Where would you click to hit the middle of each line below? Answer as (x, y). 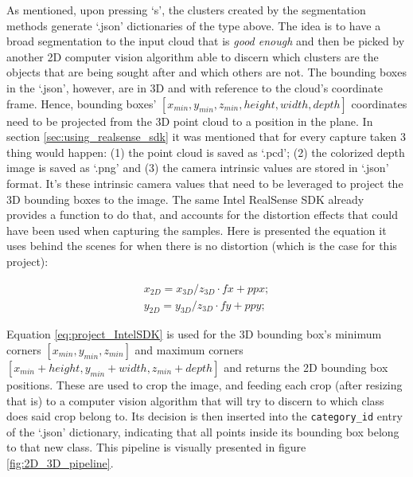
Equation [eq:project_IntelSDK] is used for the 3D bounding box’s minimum (194, 334)
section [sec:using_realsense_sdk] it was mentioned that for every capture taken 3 (206, 137)
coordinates (379, 103)
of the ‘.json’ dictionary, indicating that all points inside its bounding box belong (203, 431)
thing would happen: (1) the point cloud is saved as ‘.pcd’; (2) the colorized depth (206, 152)
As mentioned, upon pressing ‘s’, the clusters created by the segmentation (186, 10)
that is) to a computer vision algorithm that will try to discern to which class (195, 400)
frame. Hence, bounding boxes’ (82, 103)
